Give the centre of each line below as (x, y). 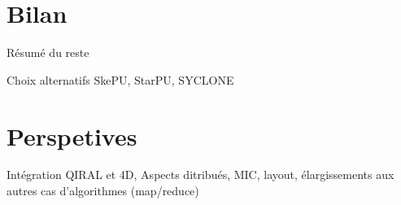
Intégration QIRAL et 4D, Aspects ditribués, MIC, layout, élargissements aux (200, 174)
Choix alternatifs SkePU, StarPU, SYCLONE (120, 79)
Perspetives (72, 135)
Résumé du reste (48, 52)
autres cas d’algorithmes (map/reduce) (103, 191)
